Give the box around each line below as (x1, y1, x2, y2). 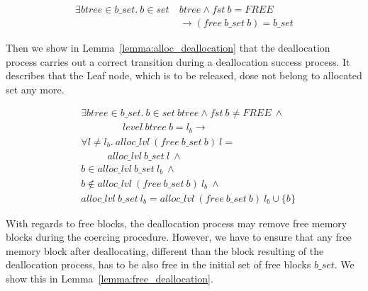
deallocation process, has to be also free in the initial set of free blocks (6, 257, 311, 272)
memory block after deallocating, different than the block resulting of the (6, 243, 324, 258)
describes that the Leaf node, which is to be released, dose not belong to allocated (6, 68, 362, 83)
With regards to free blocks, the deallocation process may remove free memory (6, 215, 347, 230)
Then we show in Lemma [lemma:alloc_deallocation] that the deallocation (6, 40, 330, 55)
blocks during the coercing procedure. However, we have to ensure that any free (6, 229, 352, 244)
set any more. (6, 81, 65, 96)
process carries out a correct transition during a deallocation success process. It (6, 54, 350, 69)
